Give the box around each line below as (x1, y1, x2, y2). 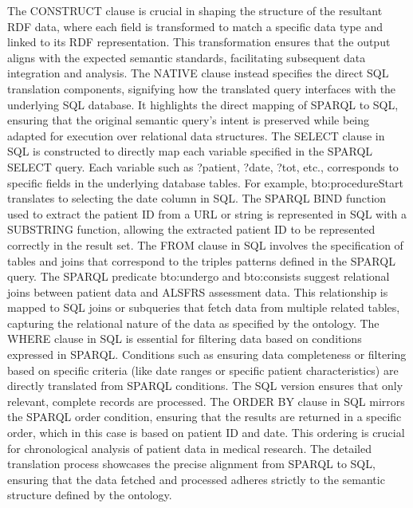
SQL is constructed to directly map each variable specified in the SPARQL (7, 143, 373, 159)
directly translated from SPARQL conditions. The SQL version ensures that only (7, 377, 403, 394)
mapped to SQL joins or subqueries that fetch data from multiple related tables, (7, 299, 400, 316)
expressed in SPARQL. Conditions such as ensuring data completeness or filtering (7, 346, 407, 363)
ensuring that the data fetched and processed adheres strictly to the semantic (7, 471, 385, 487)
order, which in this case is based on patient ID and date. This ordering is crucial (7, 424, 405, 441)
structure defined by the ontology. (7, 486, 172, 503)
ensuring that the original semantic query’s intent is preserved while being (7, 112, 370, 128)
